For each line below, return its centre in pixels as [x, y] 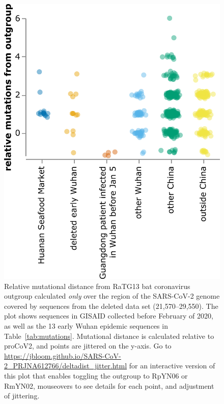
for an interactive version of [172, 366]
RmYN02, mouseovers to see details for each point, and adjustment [109, 385]
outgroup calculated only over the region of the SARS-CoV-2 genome [112, 296]
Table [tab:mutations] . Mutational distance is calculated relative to [109, 336]
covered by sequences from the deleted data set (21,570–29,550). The [111, 306]
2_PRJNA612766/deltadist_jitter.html [66, 366]
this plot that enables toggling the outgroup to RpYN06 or [96, 375]
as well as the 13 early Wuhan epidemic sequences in [86, 325]
